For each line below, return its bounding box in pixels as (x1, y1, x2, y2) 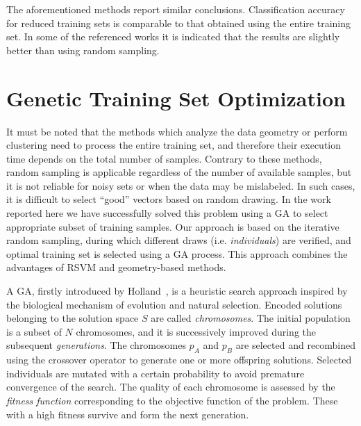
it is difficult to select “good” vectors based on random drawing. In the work (6, 192, 331, 206)
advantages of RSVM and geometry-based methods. (6, 260, 226, 275)
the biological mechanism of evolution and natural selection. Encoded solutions (6, 297, 342, 311)
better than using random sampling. (6, 42, 160, 57)
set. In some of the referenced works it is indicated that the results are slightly (6, 29, 340, 44)
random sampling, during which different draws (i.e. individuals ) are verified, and (6, 233, 351, 247)
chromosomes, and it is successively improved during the (76, 324, 317, 338)
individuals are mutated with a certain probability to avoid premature (6, 366, 305, 380)
